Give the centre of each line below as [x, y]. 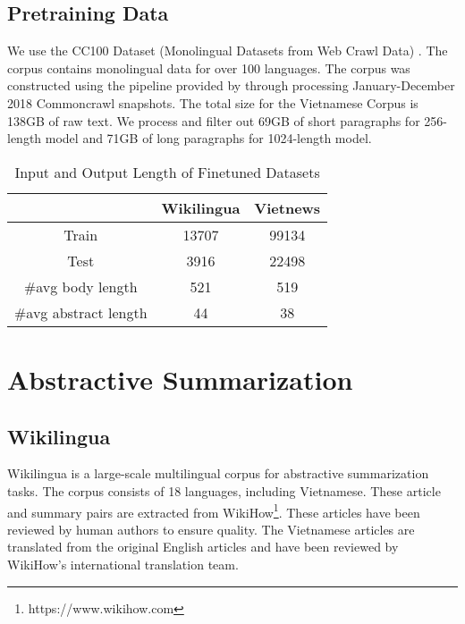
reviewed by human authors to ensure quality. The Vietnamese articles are [211, 529]
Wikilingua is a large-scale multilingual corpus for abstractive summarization [218, 473]
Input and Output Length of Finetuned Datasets [167, 172]
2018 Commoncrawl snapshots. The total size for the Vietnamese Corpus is [213, 102]
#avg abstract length [81, 312]
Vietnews [287, 207]
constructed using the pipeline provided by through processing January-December [231, 85]
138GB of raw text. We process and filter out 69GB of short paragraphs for [214, 120]
